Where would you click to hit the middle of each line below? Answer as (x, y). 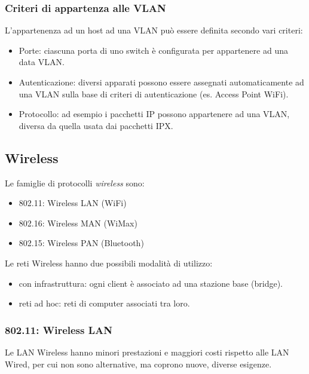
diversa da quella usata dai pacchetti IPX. (96, 125)
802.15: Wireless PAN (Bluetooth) (81, 243)
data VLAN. (42, 62)
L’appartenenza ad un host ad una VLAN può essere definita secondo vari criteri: (154, 30)
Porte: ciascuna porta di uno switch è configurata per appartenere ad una (153, 50)
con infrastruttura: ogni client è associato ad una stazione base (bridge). (151, 283)
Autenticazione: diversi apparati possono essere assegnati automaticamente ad (161, 82)
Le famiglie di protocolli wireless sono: (75, 183)
